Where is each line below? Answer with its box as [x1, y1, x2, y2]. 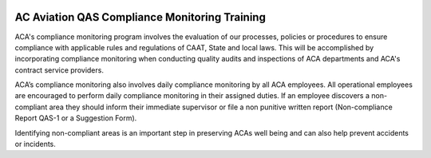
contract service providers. [14, 65, 104, 75]
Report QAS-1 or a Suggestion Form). [14, 113, 137, 123]
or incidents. [14, 140, 56, 149]
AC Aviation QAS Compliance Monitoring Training [14, 10, 267, 24]
